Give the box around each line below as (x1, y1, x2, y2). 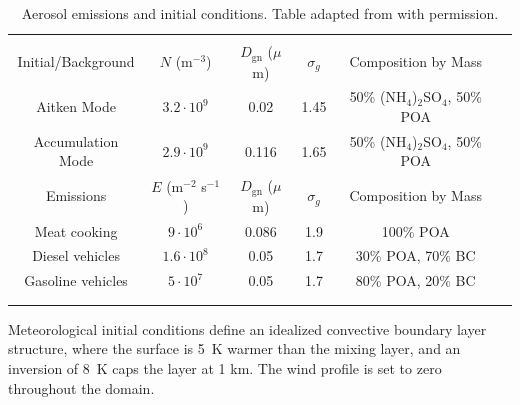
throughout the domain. (8, 377, 155, 398)
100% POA (381, 220, 450, 241)
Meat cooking (34, 220, 118, 241)
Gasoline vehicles (24, 270, 128, 291)
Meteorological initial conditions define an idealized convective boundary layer (8, 318, 487, 339)
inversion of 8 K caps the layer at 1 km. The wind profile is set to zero (8, 358, 442, 379)
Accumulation (33, 130, 119, 151)
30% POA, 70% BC (355, 245, 476, 266)
